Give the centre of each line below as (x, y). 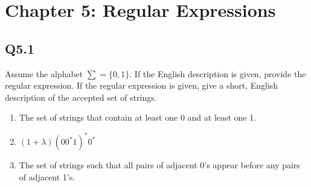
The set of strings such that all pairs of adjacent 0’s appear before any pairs (159, 165)
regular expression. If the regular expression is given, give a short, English (142, 85)
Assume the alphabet (44, 73)
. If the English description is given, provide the (218, 73)
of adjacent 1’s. (47, 177)
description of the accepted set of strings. (81, 97)
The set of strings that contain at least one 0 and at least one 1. (138, 117)
